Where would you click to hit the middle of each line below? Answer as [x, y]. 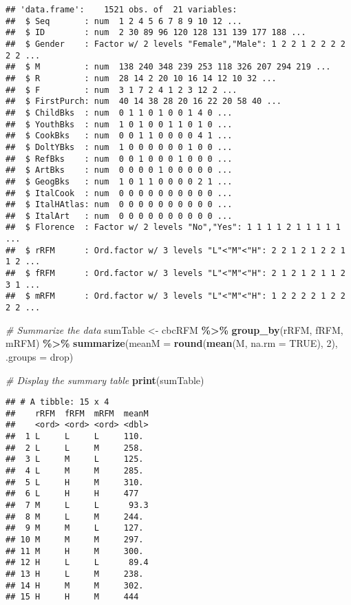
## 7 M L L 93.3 [77, 505]
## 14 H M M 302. [75, 585]
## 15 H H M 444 [72, 597]
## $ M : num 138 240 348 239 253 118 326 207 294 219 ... [168, 67]
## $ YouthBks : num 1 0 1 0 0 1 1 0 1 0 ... [119, 124]
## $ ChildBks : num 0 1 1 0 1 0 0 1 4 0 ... [119, 113]
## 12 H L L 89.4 [77, 563]
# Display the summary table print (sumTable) [105, 380]
